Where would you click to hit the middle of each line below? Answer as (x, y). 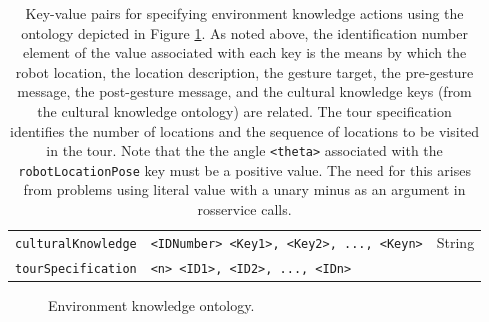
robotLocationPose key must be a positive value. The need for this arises (244, 169)
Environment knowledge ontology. (151, 304)
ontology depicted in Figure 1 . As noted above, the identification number (244, 32)
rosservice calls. (244, 209)
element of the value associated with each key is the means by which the (244, 52)
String (455, 241)
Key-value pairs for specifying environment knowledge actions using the (244, 13)
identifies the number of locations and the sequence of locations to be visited (245, 130)
